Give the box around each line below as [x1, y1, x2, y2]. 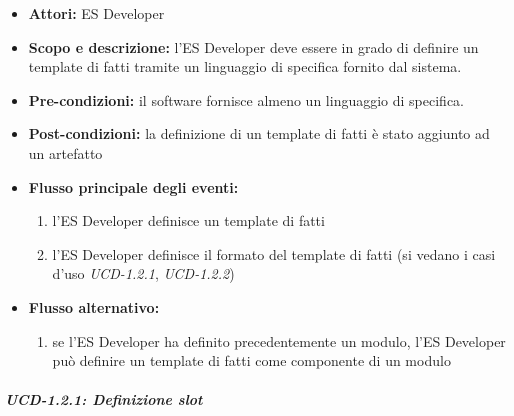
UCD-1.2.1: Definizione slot [5, 389, 203, 410]
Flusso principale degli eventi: [28, 176, 239, 197]
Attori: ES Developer [28, 3, 165, 23]
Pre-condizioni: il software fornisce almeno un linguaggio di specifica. [28, 89, 464, 110]
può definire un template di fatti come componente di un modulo [52, 350, 451, 371]
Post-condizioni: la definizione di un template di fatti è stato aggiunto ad [28, 123, 490, 144]
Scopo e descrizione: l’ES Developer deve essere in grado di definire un [28, 36, 479, 57]
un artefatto [28, 142, 103, 163]
